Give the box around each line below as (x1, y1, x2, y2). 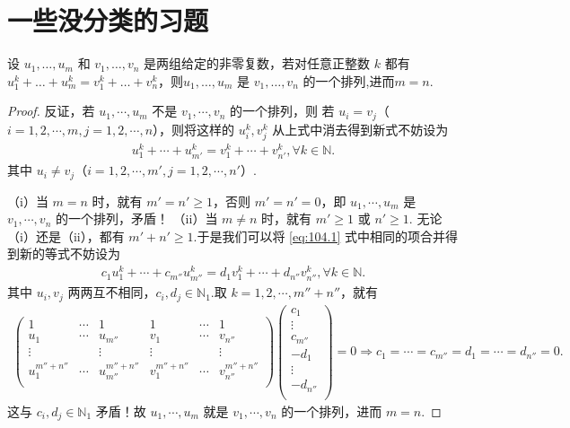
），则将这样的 (153, 119, 235, 138)
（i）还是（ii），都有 (7, 226, 125, 245)
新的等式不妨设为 (19, 244, 120, 263)
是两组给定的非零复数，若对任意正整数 (144, 54, 371, 73)
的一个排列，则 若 (229, 101, 335, 120)
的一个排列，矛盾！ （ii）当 (55, 209, 218, 228)
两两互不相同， (67, 283, 156, 301)
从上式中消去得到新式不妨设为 (272, 119, 449, 138)
